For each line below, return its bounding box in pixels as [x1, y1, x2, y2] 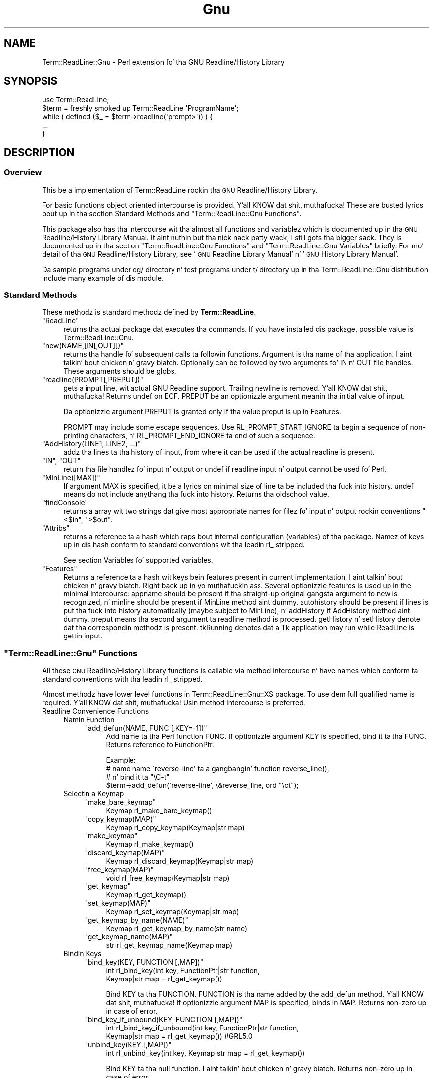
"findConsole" [42, 498, 88, 507]
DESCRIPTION [4, 146, 75, 159]
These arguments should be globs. [63, 367, 176, 376]
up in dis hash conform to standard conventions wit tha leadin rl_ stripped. [63, 540, 305, 549]
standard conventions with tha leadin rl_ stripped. [42, 675, 203, 684]
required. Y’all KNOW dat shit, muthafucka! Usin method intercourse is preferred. [42, 698, 305, 707]
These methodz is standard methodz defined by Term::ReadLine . [42, 308, 256, 317]
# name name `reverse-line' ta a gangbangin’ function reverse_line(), [106, 764, 329, 773]
